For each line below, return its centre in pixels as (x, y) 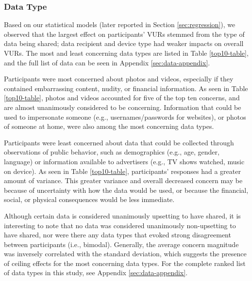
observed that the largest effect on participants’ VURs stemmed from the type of (124, 34)
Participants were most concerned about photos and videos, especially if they (119, 79)
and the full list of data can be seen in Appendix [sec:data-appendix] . (107, 62)
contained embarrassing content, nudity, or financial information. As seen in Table (126, 88)
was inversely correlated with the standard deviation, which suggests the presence (125, 254)
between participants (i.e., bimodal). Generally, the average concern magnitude (121, 244)
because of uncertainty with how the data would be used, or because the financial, (126, 190)
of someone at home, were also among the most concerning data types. (109, 126)
